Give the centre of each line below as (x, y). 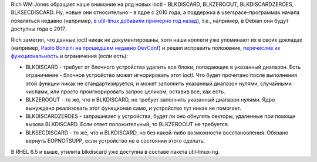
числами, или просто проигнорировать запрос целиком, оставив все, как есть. (125, 92)
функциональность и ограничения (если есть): (70, 56)
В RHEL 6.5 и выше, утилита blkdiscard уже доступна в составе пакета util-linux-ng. (115, 151)
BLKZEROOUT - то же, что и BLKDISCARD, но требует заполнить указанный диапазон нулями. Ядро (150, 100)
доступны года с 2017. (38, 29)
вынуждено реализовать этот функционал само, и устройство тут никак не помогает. (134, 108)
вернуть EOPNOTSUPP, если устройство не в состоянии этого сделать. (115, 141)
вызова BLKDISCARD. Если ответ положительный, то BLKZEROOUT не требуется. (127, 124)
